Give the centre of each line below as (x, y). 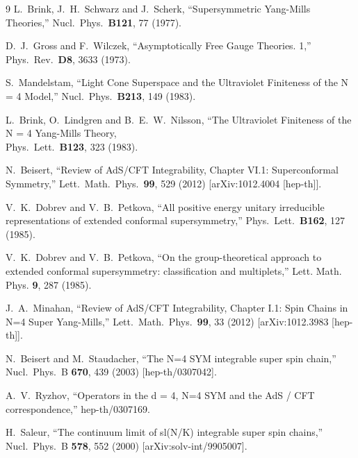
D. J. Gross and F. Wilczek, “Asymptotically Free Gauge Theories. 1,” (158, 45)
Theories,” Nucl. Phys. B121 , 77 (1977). (94, 22)
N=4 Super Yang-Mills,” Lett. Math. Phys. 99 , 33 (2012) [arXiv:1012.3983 (167, 321)
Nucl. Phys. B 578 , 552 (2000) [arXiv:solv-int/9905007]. (127, 445)
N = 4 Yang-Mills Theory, (61, 133)
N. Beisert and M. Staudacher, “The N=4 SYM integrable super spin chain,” (171, 358)
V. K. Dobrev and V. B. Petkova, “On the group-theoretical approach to (164, 257)
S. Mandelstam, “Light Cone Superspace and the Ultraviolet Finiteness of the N (177, 82)
